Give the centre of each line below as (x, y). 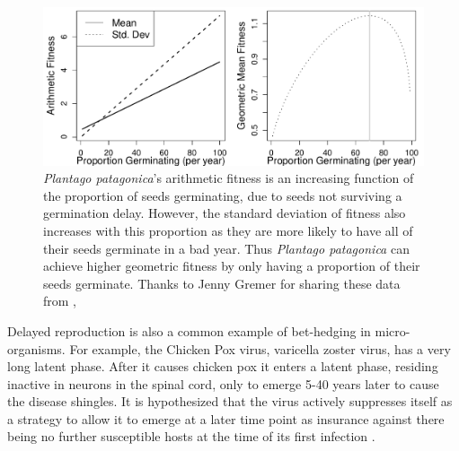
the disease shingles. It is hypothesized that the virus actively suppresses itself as (230, 401)
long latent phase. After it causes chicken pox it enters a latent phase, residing (223, 366)
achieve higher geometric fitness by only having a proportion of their (232, 266)
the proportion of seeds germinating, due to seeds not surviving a (223, 195)
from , (60, 301)
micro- (393, 330)
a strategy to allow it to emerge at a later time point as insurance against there (226, 418)
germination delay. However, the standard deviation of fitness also (225, 213)
